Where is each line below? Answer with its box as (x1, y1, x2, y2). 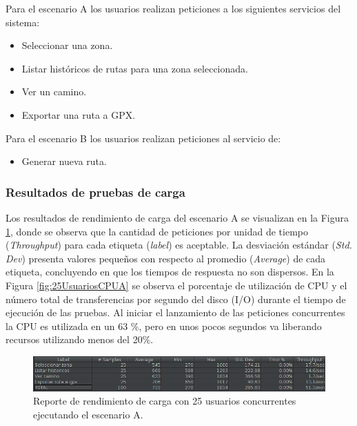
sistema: (6, 14, 40, 29)
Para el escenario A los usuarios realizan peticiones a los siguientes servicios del (6, 1, 341, 15)
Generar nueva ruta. (21, 154, 107, 168)
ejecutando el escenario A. (33, 407, 143, 421)
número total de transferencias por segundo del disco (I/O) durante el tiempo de (6, 291, 346, 306)
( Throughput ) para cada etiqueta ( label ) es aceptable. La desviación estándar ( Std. (6, 238, 352, 252)
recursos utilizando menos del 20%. (6, 332, 154, 347)
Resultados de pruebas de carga (6, 183, 185, 200)
